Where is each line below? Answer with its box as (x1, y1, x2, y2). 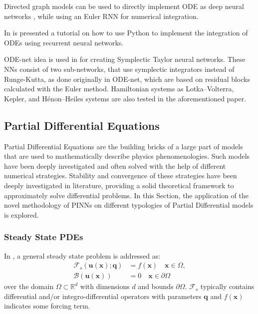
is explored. (4, 209, 39, 220)
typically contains (200, 281, 255, 292)
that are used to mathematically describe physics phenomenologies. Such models (4, 151, 250, 161)
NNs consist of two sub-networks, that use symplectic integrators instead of (4, 63, 235, 74)
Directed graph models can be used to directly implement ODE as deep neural (4, 1, 244, 11)
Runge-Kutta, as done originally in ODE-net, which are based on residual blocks (4, 73, 250, 84)
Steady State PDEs (4, 231, 83, 243)
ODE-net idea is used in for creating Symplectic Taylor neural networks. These (4, 54, 246, 64)
